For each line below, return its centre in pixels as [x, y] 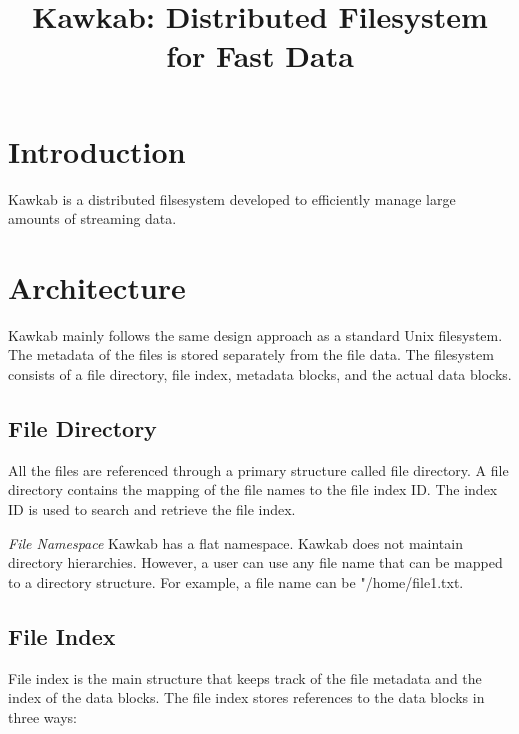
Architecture [97, 286]
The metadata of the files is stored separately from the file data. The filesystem [251, 354]
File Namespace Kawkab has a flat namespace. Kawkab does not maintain [235, 542]
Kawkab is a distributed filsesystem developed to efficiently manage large [232, 198]
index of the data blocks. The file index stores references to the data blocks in [246, 697]
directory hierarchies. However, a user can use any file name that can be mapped [255, 562]
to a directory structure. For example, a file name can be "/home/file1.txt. [236, 581]
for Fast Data [260, 55]
